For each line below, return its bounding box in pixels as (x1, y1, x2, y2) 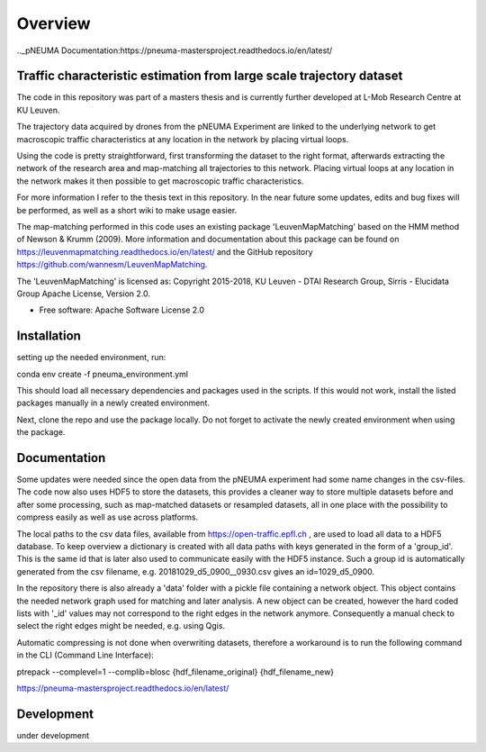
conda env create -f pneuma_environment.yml (16, 368, 189, 379)
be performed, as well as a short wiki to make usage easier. (16, 204, 238, 215)
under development (16, 729, 90, 740)
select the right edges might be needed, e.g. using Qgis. (16, 621, 225, 631)
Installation (16, 329, 81, 344)
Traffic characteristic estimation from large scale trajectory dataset (16, 68, 403, 84)
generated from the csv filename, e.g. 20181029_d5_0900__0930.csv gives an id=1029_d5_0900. (16, 566, 375, 576)
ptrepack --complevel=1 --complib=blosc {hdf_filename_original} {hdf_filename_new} (16, 666, 335, 677)
